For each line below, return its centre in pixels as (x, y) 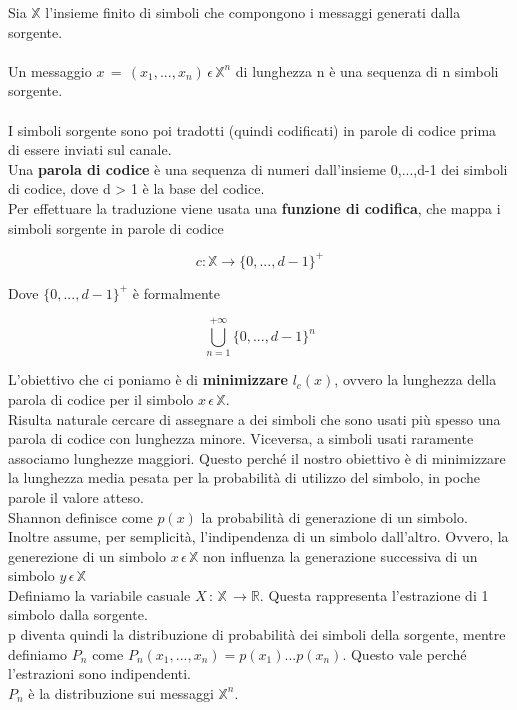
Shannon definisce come (80, 516)
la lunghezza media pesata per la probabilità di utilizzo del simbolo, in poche (244, 477)
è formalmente (176, 292)
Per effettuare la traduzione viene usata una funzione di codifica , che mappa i (254, 207)
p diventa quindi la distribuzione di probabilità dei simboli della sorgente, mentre (257, 634)
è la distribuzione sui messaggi (121, 692)
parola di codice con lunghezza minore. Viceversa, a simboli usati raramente (241, 438)
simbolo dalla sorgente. (78, 614)
